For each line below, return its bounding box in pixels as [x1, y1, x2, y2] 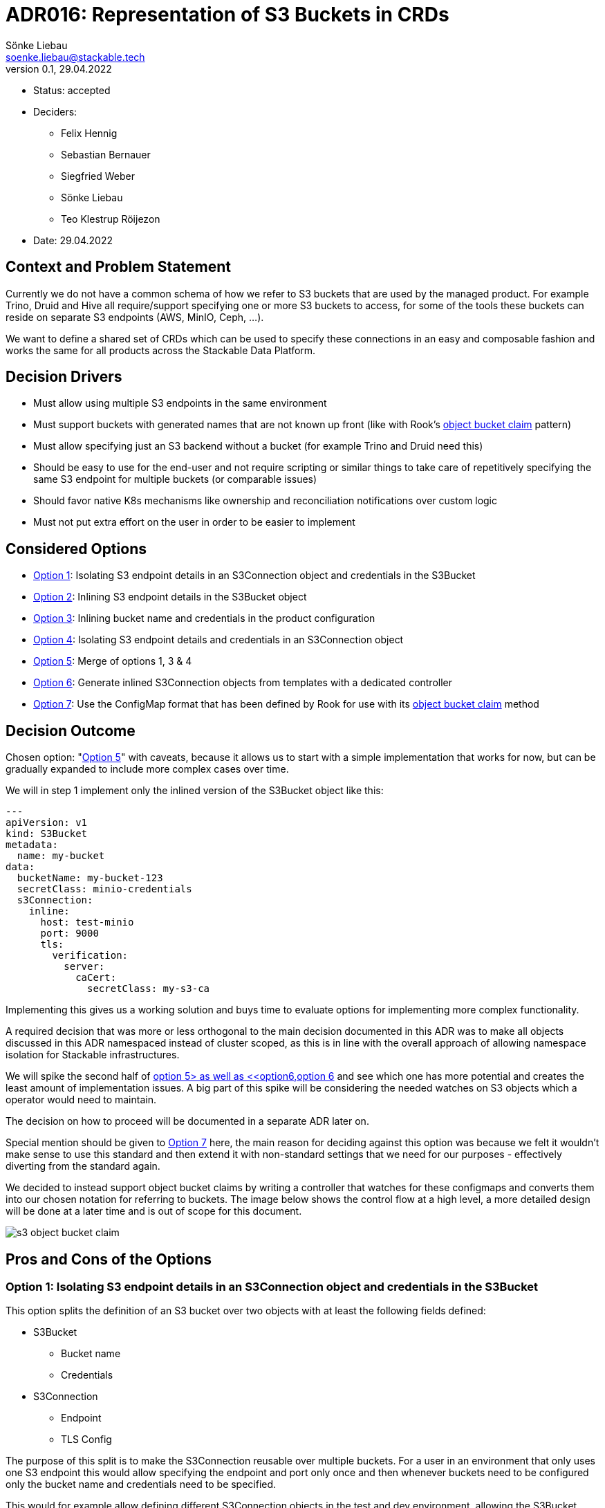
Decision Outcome [6, 721, 136, 739]
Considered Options [6, 540, 147, 558]
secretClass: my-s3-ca [87, 983, 210, 995]
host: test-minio [40, 917, 134, 928]
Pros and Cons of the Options [6, 1250, 212, 1268]
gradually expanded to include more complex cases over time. [6, 763, 289, 775]
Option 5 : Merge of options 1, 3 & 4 [33, 655, 192, 668]
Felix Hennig [61, 127, 118, 139]
